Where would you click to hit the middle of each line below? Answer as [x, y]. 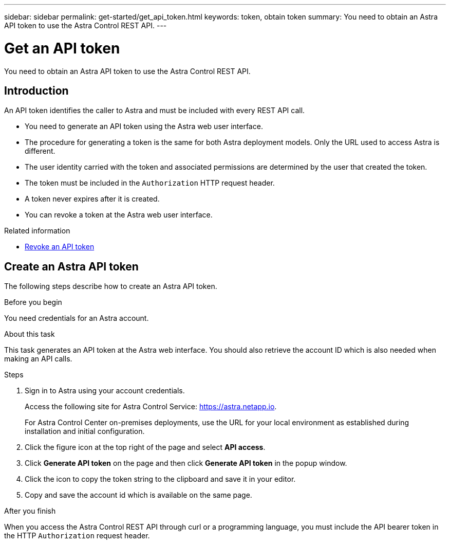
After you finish [30, 511]
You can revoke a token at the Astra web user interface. [119, 215]
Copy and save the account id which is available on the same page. [138, 495]
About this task [30, 334]
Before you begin [33, 302]
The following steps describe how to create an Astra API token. [111, 286]
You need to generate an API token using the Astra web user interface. [144, 126]
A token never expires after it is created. [92, 199]
